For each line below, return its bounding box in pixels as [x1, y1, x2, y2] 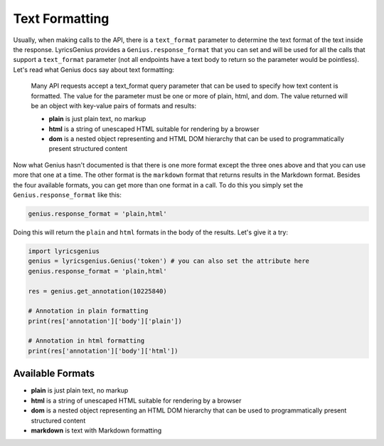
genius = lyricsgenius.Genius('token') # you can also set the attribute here [28, 257, 309, 265]
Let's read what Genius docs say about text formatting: [13, 65, 174, 74]
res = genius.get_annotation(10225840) [28, 287, 167, 295]
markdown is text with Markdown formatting [31, 426, 162, 435]
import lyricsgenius [28, 247, 100, 255]
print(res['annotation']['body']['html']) [28, 346, 178, 355]
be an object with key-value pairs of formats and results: [31, 101, 197, 110]
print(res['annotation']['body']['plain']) [28, 317, 183, 325]
